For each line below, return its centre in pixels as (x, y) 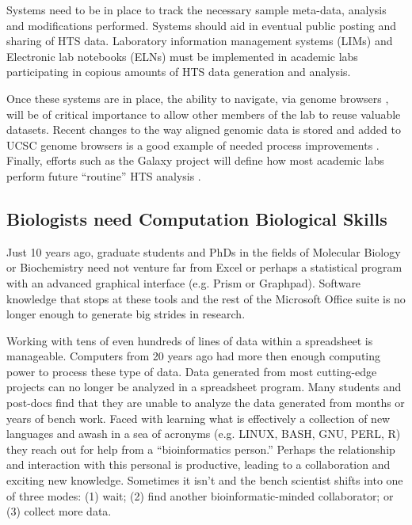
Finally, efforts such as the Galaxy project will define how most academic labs (195, 160)
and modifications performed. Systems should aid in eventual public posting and (202, 25)
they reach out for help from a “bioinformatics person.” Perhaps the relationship (201, 449)
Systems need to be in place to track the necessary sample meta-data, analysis (196, 10)
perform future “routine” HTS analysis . (104, 175)
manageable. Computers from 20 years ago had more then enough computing (194, 356)
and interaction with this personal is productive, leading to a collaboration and (198, 464)
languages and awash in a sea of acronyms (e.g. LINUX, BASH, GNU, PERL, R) (204, 434)
